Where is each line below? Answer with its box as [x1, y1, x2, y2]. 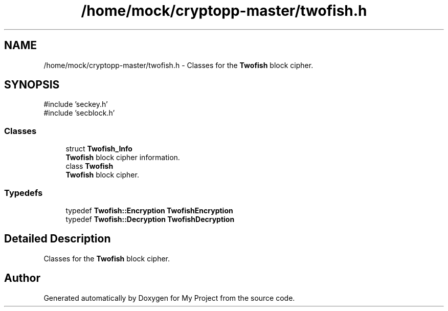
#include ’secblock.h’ [43, 108, 115, 118]
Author [4, 272, 40, 285]
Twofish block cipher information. [65, 153, 180, 162]
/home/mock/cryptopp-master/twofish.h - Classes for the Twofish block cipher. [43, 60, 313, 70]
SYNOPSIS [4, 78, 60, 92]
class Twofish [65, 162, 114, 171]
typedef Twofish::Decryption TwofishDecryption [65, 214, 235, 224]
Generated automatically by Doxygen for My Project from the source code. [43, 293, 295, 302]
